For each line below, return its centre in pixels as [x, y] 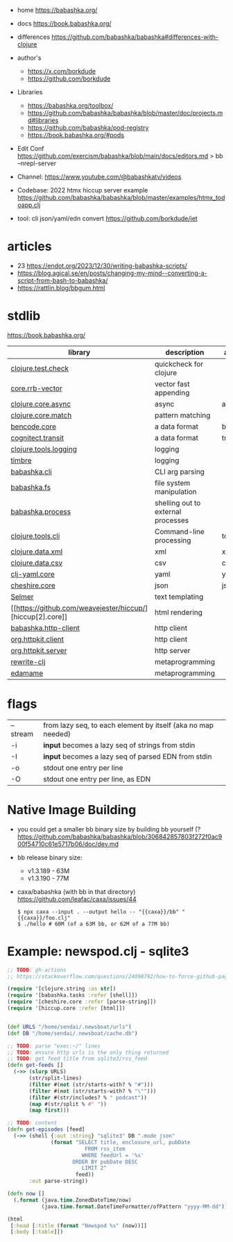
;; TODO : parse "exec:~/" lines [54, 1046]
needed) [57, 734]
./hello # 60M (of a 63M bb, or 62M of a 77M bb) [97, 924]
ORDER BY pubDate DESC [105, 1162]
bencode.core [34, 427]
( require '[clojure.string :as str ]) [62, 989]
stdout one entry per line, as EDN [97, 779]
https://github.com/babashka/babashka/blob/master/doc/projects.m [125, 113]
